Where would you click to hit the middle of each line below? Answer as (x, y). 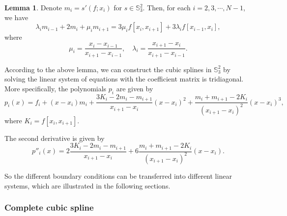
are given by (135, 88)
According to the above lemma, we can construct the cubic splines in (108, 69)
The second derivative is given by (55, 138)
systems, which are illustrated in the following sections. (87, 185)
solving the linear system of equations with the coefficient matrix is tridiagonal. (124, 79)
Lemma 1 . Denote (33, 7)
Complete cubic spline (49, 207)
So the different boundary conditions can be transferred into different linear (118, 175)
